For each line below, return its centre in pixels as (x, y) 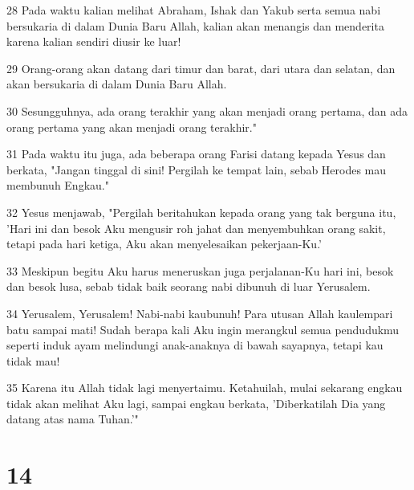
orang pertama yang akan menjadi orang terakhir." (132, 127)
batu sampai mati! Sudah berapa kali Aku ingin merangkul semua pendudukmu (203, 329)
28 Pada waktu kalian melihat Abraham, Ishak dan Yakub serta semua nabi (194, 10)
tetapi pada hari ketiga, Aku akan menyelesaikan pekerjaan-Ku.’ (164, 244)
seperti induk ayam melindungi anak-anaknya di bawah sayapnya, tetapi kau (195, 345)
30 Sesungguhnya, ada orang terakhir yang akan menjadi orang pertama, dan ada (207, 110)
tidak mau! (33, 360)
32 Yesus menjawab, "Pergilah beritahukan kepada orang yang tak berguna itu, (201, 212)
